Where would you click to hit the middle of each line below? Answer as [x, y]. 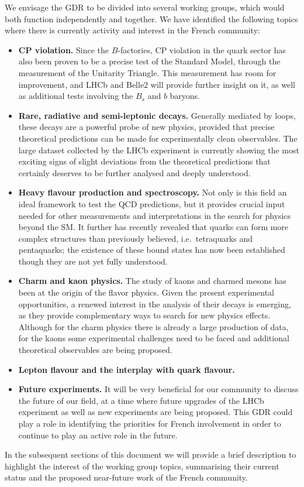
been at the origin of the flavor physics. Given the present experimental [146, 292]
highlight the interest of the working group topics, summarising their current [142, 466]
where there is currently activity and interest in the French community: [132, 30]
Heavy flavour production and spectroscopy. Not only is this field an [153, 192]
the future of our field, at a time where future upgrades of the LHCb [141, 400]
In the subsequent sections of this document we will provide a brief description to [151, 455]
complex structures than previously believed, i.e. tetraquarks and [136, 238]
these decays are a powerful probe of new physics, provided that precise [146, 127]
